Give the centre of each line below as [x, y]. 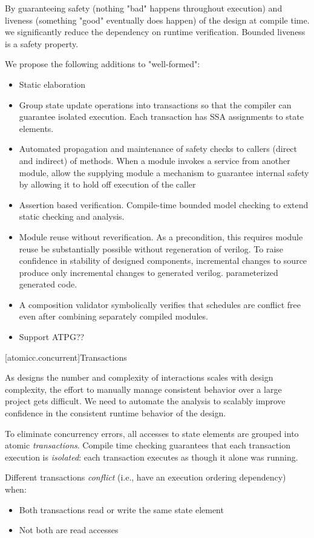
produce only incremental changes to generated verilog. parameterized [149, 272]
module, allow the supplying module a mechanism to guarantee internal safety [164, 172]
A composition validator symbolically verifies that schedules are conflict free [160, 304]
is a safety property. [42, 43]
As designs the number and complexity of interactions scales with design [139, 377]
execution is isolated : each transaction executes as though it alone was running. [152, 457]
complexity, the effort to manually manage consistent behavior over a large [143, 389]
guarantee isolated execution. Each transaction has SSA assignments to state [161, 116]
